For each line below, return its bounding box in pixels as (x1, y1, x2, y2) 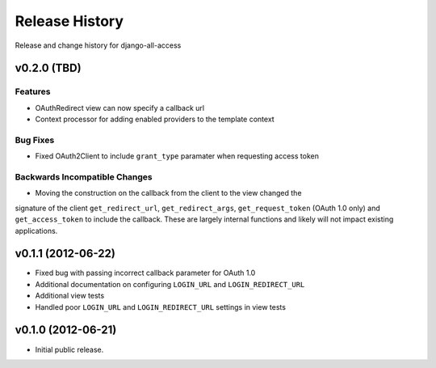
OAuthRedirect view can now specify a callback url (35, 103, 205, 112)
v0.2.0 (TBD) (15, 61, 82, 75)
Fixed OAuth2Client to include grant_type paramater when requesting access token (35, 151, 319, 161)
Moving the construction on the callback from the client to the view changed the (35, 188, 302, 198)
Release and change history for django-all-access (15, 40, 182, 50)
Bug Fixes (15, 134, 55, 146)
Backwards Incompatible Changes (15, 171, 153, 182)
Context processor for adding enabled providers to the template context (35, 114, 275, 125)
